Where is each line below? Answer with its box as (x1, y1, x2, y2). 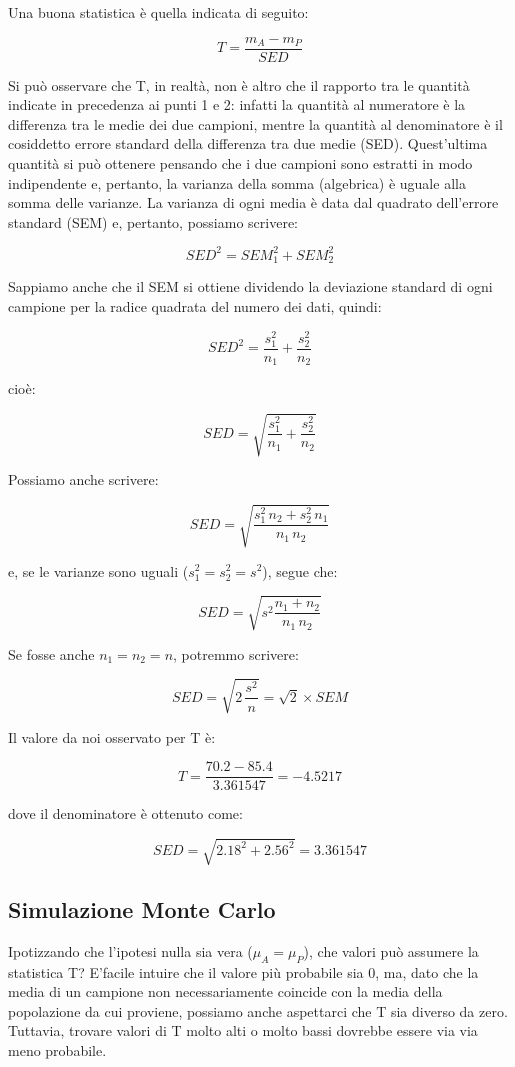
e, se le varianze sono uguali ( (8, 560, 189, 581)
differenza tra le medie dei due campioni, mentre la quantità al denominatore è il (8, 113, 503, 134)
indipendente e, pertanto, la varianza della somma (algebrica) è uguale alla (8, 172, 466, 193)
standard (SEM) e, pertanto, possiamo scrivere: (8, 211, 299, 232)
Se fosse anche (8, 643, 95, 664)
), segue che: (262, 560, 338, 581)
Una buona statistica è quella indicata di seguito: (8, 2, 309, 22)
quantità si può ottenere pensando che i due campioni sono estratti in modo (8, 153, 473, 174)
